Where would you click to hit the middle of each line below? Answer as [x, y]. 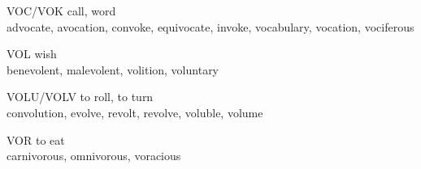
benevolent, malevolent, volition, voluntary [113, 69]
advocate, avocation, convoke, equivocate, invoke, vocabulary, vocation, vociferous [210, 26]
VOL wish [32, 54]
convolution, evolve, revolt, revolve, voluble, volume [135, 112]
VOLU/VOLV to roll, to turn [80, 97]
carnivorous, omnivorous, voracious [94, 156]
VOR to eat [36, 139]
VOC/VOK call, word [61, 11]
